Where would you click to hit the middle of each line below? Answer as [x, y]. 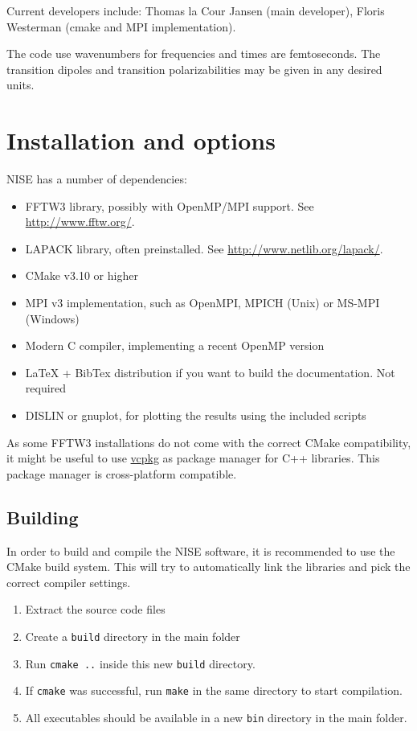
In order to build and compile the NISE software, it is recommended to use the [201, 550]
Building [43, 517]
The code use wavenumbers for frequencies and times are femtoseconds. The [194, 53]
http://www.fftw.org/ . [80, 222]
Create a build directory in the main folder [133, 636]
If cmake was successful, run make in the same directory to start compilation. [214, 690]
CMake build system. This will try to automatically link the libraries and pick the [208, 567]
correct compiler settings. [69, 582]
